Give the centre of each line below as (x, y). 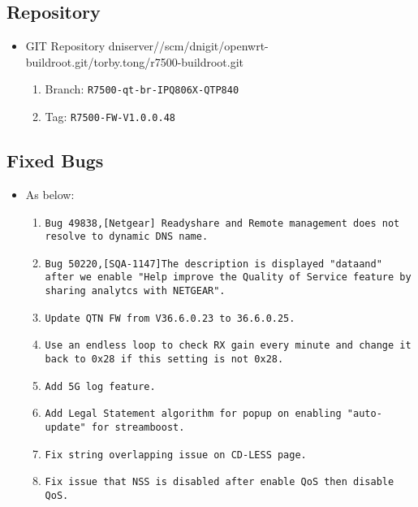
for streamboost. (138, 428)
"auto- (364, 414)
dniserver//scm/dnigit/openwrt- (188, 46)
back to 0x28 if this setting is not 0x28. (164, 360)
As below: (50, 194)
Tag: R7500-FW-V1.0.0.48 (110, 117)
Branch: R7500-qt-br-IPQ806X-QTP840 (142, 89)
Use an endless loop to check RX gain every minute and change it (228, 346)
